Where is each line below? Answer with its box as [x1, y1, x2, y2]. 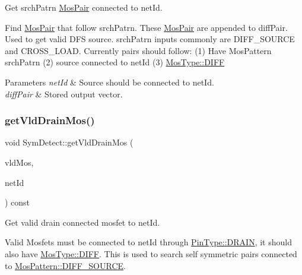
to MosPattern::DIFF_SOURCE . [5, 259, 126, 271]
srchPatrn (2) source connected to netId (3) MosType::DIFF [5, 56, 225, 68]
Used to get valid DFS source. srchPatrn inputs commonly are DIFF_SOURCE [5, 33, 295, 45]
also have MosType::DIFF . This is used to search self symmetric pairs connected [5, 247, 297, 260]
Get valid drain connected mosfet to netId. [5, 216, 160, 228]
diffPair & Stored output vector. [5, 87, 123, 100]
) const [5, 196, 30, 208]
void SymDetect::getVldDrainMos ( [5, 136, 133, 148]
